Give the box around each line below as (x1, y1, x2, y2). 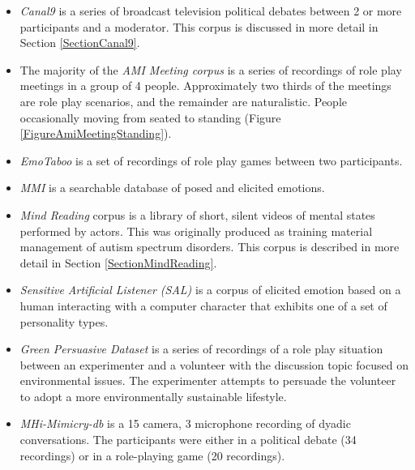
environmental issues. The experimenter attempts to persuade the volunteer (19, 372, 396, 389)
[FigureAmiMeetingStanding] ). (19, 125, 172, 142)
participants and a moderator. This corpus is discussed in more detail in (19, 18, 379, 35)
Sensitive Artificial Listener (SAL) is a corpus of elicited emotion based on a (19, 281, 401, 298)
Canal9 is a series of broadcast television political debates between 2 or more (19, 2, 402, 19)
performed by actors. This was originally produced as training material (19, 222, 373, 239)
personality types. (19, 313, 109, 330)
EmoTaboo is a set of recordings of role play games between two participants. (19, 152, 403, 169)
